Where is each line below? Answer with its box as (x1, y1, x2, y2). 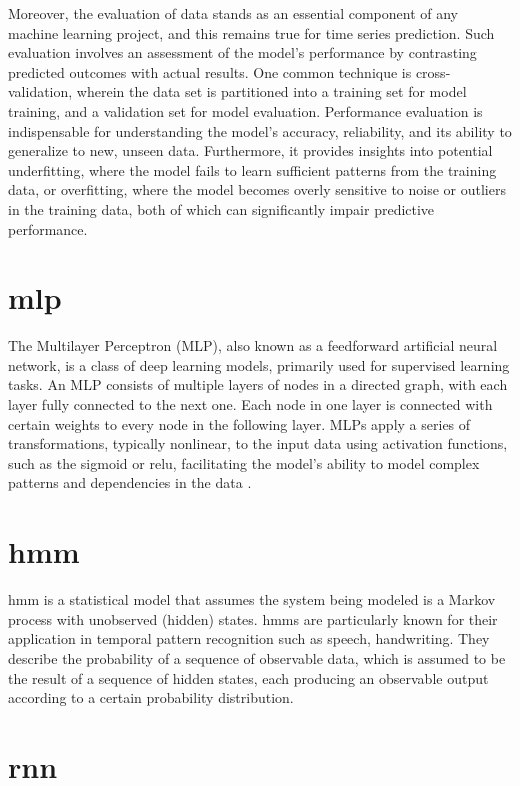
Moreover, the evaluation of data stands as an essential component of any (8, 3, 459, 23)
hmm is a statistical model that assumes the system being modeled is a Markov (8, 589, 496, 610)
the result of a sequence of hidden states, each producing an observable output (8, 667, 489, 688)
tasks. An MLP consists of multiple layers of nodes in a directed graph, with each (8, 374, 508, 395)
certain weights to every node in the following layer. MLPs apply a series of (8, 413, 471, 434)
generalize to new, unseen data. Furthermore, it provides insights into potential (8, 140, 493, 161)
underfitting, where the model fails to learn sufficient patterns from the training (8, 159, 497, 180)
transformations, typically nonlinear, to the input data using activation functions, (8, 433, 508, 454)
